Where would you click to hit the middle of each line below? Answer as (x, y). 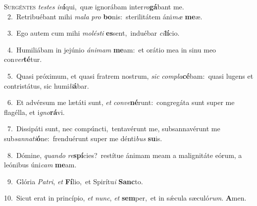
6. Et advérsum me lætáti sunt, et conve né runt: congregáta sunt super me (121, 102)
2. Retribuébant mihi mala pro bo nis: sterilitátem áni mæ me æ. (105, 16)
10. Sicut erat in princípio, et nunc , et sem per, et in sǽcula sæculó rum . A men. (125, 198)
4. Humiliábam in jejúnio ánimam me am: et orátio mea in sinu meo (112, 49)
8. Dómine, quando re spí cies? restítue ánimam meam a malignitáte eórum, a (125, 155)
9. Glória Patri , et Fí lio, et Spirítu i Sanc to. (75, 181)
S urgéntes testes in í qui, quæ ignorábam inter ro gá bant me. (94, 6)
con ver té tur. (23, 59)
